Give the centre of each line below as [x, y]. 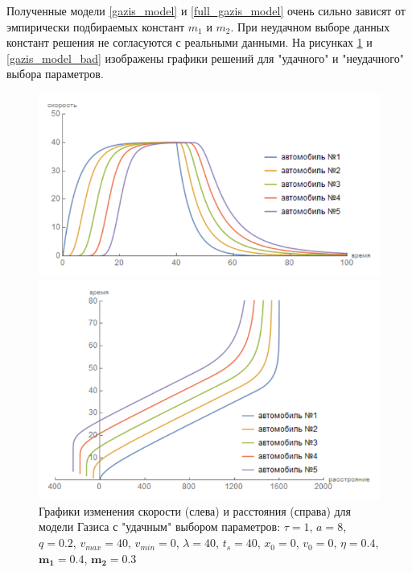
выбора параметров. [55, 74]
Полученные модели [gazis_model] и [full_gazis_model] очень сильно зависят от [206, 10]
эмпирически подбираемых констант [96, 26]
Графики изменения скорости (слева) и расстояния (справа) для [195, 510]
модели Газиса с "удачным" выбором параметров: [160, 526]
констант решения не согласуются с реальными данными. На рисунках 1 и [190, 42]
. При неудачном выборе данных [310, 26]
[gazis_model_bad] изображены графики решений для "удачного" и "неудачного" [205, 58]
